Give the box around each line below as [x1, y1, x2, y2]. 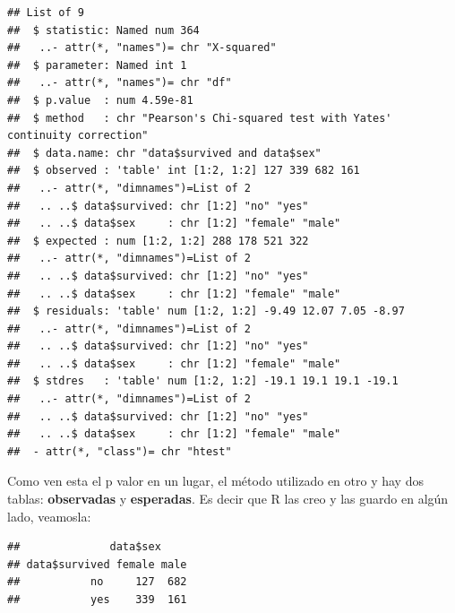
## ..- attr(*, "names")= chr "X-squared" [7, 41, 277, 55]
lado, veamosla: [7, 506, 91, 525]
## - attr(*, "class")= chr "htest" [7, 445, 232, 458]
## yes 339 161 [7, 593, 187, 606]
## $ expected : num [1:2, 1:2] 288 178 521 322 [7, 234, 309, 247]
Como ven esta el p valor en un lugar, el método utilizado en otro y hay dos [7, 471, 424, 490]
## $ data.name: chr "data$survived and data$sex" [7, 146, 322, 160]
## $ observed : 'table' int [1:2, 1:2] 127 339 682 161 [7, 164, 360, 177]
